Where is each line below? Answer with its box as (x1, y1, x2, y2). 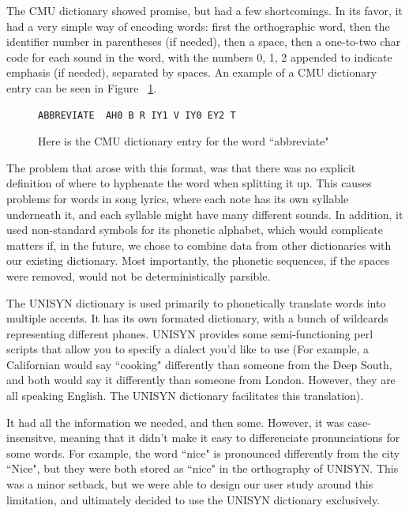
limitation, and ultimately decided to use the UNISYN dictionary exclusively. (6, 491, 381, 507)
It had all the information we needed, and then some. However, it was (6, 413, 344, 430)
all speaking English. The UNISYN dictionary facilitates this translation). (6, 387, 364, 404)
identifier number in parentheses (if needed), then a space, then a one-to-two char (6, 33, 401, 50)
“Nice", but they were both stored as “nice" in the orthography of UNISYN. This (6, 460, 399, 477)
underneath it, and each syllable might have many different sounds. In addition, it (6, 206, 403, 222)
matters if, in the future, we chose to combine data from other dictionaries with (6, 236, 392, 253)
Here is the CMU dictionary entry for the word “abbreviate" (38, 133, 329, 149)
